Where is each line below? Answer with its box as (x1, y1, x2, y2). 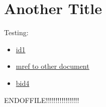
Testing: (4, 27, 29, 38)
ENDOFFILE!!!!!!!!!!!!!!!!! (4, 94, 79, 105)
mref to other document (16, 61, 89, 71)
